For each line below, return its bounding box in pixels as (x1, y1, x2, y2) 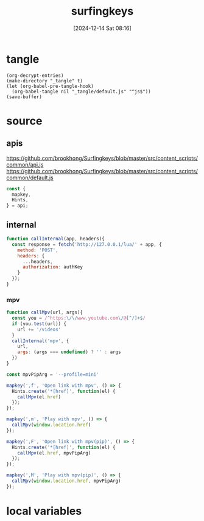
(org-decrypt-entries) (6, 72, 64, 79)
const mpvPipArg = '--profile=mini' (6, 371, 99, 378)
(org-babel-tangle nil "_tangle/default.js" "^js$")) (12, 88, 151, 95)
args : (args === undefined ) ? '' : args (17, 349, 121, 355)
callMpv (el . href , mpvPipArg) (17, 450, 91, 456)
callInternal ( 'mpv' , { (12, 337, 69, 344)
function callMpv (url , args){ (6, 309, 83, 315)
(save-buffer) (6, 93, 43, 100)
